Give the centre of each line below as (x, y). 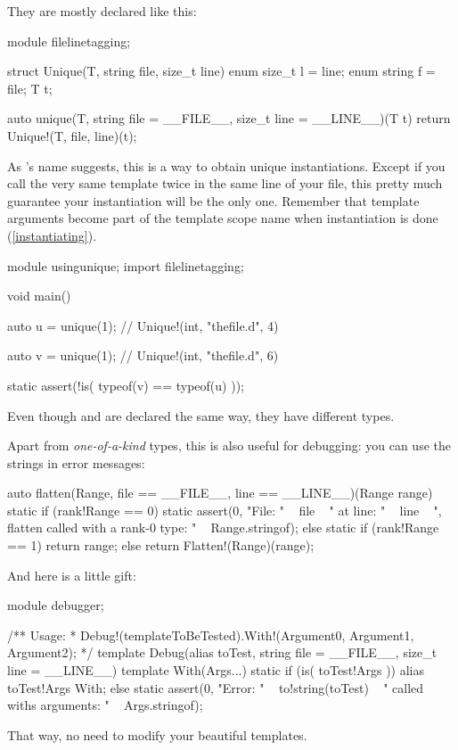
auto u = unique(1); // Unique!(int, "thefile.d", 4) (143, 325)
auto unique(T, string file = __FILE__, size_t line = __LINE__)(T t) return (229, 118)
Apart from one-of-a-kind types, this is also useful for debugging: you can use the (229, 445)
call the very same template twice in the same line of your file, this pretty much (225, 183)
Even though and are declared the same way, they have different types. (201, 415)
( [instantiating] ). (52, 235)
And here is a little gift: (72, 575)
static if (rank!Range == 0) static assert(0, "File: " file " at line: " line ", (225, 510)
